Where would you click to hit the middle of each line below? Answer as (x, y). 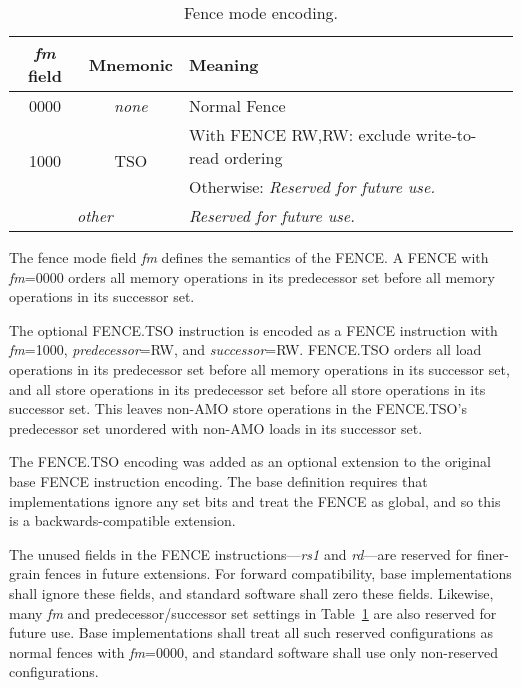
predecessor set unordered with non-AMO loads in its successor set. (216, 427)
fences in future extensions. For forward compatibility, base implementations (278, 573)
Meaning (223, 64)
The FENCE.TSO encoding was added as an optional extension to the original (250, 461)
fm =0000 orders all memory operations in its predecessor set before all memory (252, 276)
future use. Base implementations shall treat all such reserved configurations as (251, 632)
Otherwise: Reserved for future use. (312, 186)
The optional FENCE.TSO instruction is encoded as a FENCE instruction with (253, 329)
